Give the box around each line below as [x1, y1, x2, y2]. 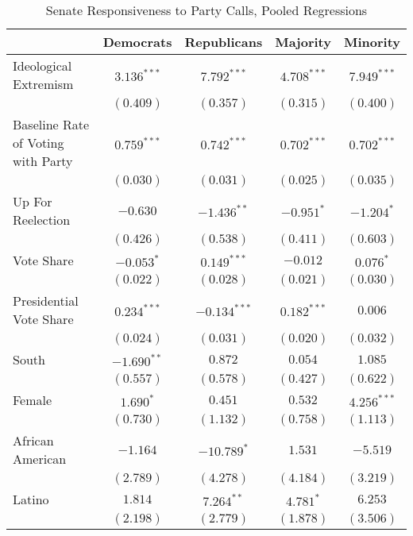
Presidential [13, 291, 79, 310]
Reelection [13, 210, 71, 229]
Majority [275, 33, 331, 51]
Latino [13, 490, 49, 508]
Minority [343, 33, 400, 51]
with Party [13, 152, 73, 170]
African [13, 431, 54, 449]
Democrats [102, 33, 172, 51]
